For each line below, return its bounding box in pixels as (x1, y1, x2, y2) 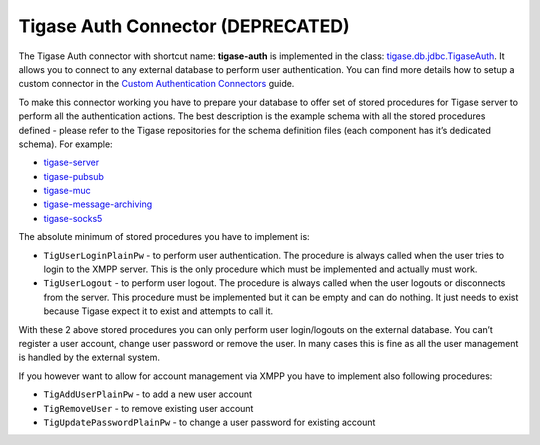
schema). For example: (18, 138, 114, 150)
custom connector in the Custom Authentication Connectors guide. (18, 78, 295, 90)
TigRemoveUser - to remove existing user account (43, 402, 254, 414)
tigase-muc (43, 185, 91, 197)
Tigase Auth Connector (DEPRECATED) (18, 15, 350, 37)
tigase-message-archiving (43, 198, 153, 210)
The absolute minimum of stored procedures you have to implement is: (18, 231, 310, 243)
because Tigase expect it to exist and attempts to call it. (43, 305, 274, 317)
